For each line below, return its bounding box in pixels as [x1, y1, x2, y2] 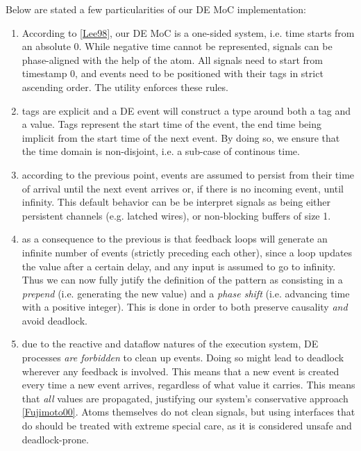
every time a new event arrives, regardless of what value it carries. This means [22, 377, 355, 392]
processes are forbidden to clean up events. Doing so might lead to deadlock [22, 350, 344, 365]
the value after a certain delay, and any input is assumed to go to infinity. [22, 259, 336, 273]
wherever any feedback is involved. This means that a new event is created [22, 363, 339, 378]
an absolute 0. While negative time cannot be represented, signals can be [22, 39, 333, 54]
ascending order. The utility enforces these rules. [22, 79, 228, 94]
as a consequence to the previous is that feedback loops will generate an [22, 231, 328, 246]
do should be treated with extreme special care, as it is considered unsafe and [22, 418, 352, 433]
